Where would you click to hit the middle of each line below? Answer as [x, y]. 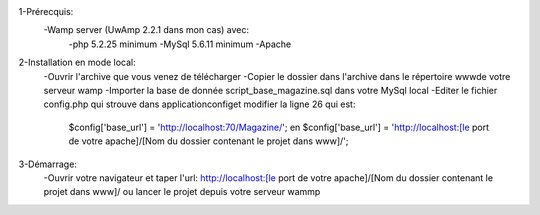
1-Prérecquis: [46, 11]
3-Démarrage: [47, 164]
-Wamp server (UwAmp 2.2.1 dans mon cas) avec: [146, 30]
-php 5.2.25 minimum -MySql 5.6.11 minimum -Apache [180, 44]
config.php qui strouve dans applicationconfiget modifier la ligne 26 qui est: [199, 104]
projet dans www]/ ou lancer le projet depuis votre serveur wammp [182, 192]
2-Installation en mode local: [77, 62]
